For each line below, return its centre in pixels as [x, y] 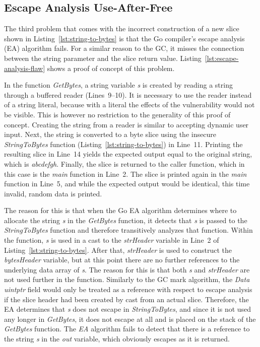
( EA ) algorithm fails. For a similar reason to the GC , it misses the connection [124, 48]
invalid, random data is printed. [53, 193]
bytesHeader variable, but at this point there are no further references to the [122, 260]
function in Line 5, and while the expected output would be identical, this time [127, 184]
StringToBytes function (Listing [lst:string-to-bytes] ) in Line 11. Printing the [123, 144]
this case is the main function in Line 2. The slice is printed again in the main [125, 173]
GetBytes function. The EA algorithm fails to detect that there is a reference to [127, 329]
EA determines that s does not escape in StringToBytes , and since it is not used [128, 309]
